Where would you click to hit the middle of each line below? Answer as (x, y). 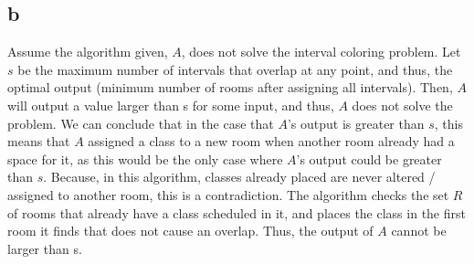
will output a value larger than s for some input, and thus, (171, 105)
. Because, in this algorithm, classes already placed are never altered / (239, 177)
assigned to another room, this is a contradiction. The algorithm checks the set (228, 194)
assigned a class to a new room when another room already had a (271, 141)
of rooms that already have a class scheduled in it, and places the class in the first (237, 212)
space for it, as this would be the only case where (145, 158)
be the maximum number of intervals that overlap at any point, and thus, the (235, 69)
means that (39, 141)
